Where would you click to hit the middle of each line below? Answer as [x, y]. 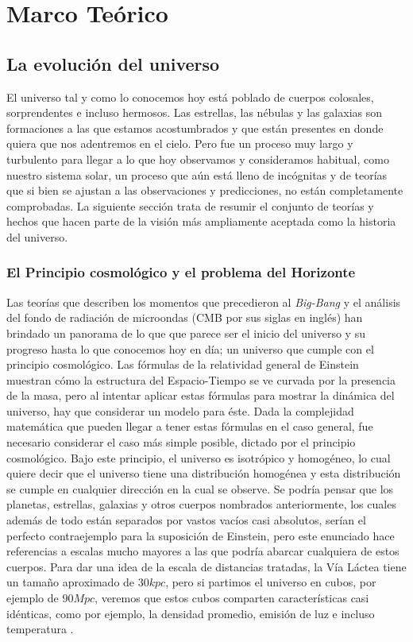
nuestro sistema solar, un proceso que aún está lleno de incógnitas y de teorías [197, 174]
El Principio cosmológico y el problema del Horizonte [181, 272]
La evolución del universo [113, 63]
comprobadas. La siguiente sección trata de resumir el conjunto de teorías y [190, 205]
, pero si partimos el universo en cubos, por [271, 582]
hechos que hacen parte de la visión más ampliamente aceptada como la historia [201, 221]
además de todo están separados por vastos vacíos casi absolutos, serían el [186, 520]
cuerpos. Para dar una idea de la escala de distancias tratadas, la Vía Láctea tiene [206, 566]
